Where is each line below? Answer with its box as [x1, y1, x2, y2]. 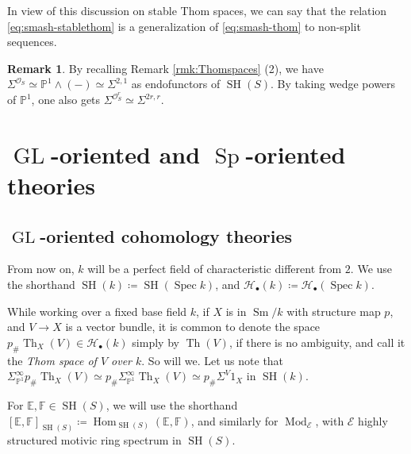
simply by [132, 333, 179, 350]
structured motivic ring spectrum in [7, 432, 182, 448]
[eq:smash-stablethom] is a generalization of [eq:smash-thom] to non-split [7, 17, 361, 34]
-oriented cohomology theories [40, 223, 293, 248]
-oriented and [51, 137, 201, 170]
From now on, [7, 260, 75, 277]
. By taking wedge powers [271, 75, 396, 92]
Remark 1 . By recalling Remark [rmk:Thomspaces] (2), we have [7, 60, 324, 76]
